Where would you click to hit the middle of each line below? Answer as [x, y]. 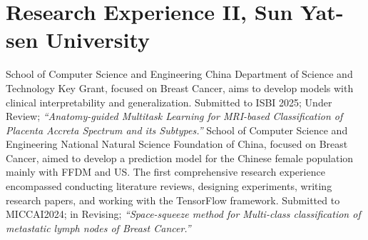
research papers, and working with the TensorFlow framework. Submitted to [173, 200]
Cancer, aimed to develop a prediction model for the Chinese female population [180, 157]
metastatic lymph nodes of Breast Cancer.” [98, 227]
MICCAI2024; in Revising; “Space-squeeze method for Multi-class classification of [183, 214]
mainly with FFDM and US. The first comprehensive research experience [165, 172]
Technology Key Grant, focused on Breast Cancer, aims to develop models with [180, 87]
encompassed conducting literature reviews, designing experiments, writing [169, 186]
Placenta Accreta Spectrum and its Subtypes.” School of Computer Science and [177, 130]
